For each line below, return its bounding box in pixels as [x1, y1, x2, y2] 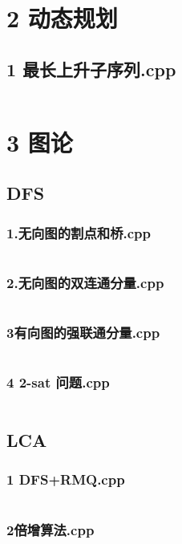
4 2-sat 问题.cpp [6, 372, 110, 392]
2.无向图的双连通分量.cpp [6, 272, 164, 292]
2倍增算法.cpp [6, 519, 95, 539]
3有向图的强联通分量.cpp [6, 323, 160, 343]
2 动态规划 [6, 2, 118, 35]
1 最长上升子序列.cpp [6, 56, 176, 81]
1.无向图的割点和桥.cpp [6, 222, 151, 242]
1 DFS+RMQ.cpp [6, 469, 125, 489]
